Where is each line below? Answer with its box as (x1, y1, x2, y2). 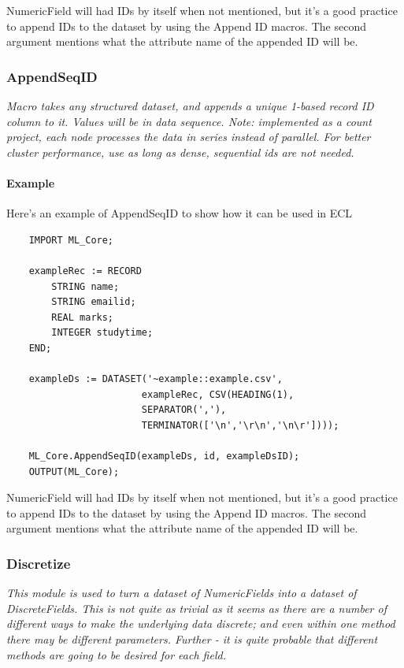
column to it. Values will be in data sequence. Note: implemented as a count (6, 113, 372, 129)
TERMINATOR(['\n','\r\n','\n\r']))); (141, 419, 339, 431)
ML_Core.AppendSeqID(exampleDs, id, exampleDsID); (28, 451, 300, 462)
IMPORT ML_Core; (28, 234, 114, 246)
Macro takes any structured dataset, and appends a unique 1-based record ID (6, 98, 374, 113)
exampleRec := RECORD (28, 265, 142, 276)
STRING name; (51, 280, 120, 292)
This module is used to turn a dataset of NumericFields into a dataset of (6, 584, 357, 601)
